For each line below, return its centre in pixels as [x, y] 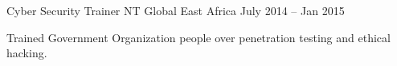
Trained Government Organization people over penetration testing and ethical [198, 37]
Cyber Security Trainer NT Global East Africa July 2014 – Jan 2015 [176, 10]
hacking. [27, 53]
